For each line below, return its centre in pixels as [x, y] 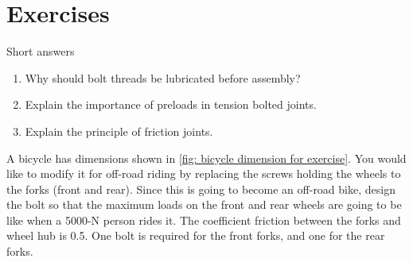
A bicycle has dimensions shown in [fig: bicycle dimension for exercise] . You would [206, 158]
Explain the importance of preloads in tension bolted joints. [171, 104]
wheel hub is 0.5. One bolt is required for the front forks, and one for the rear [196, 235]
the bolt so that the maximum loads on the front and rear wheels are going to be [204, 204]
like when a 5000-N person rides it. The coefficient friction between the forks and [204, 220]
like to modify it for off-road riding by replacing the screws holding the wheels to [204, 173]
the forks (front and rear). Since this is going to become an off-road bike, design [201, 189]
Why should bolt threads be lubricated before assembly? [163, 77]
